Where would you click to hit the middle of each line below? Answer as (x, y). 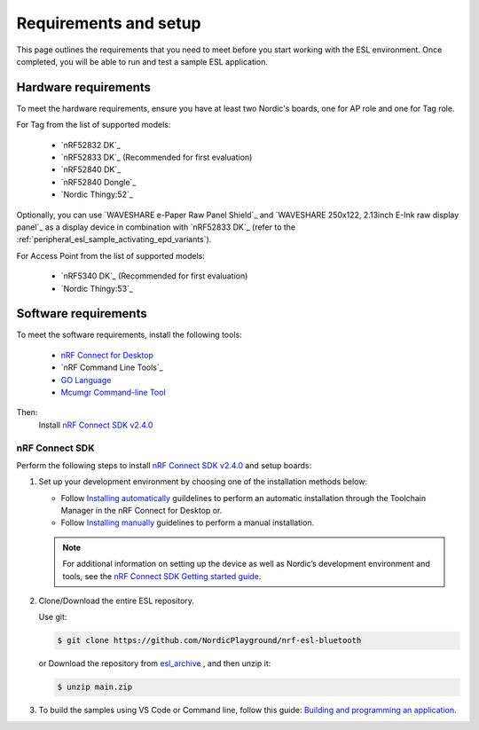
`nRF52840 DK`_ (91, 169)
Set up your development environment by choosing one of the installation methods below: (203, 482)
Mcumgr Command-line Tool (113, 392)
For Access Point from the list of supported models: (111, 255)
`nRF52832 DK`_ (91, 145)
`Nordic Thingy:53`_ (97, 288)
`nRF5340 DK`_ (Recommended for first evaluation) (154, 276)
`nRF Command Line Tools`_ (112, 367)
